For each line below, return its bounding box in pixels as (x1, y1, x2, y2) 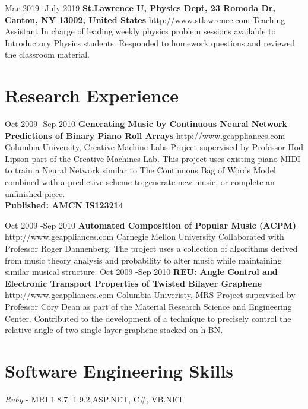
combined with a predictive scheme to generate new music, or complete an (5, 176, 275, 188)
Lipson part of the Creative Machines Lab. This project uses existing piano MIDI (5, 152, 301, 164)
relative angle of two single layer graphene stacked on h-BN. (5, 324, 223, 336)
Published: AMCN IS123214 (5, 199, 123, 211)
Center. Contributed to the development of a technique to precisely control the (5, 312, 291, 324)
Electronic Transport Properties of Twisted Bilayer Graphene (5, 277, 262, 289)
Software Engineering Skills (5, 358, 234, 382)
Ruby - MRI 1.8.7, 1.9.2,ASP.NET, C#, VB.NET (5, 392, 184, 405)
